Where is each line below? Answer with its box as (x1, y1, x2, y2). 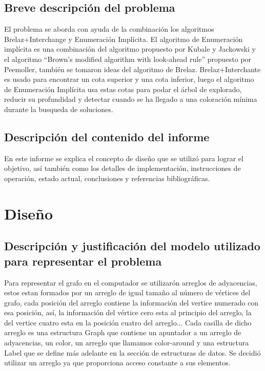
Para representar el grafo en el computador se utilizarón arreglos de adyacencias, (4, 277, 257, 288)
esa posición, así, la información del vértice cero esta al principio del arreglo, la (4, 307, 252, 318)
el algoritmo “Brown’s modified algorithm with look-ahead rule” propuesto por (4, 53, 252, 64)
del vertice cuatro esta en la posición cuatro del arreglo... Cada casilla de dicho (4, 317, 252, 328)
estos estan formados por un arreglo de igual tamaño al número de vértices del (4, 287, 251, 298)
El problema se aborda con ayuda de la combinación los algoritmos (4, 24, 214, 34)
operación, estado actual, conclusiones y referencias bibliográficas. (4, 172, 210, 183)
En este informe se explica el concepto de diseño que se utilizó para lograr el (4, 152, 243, 163)
